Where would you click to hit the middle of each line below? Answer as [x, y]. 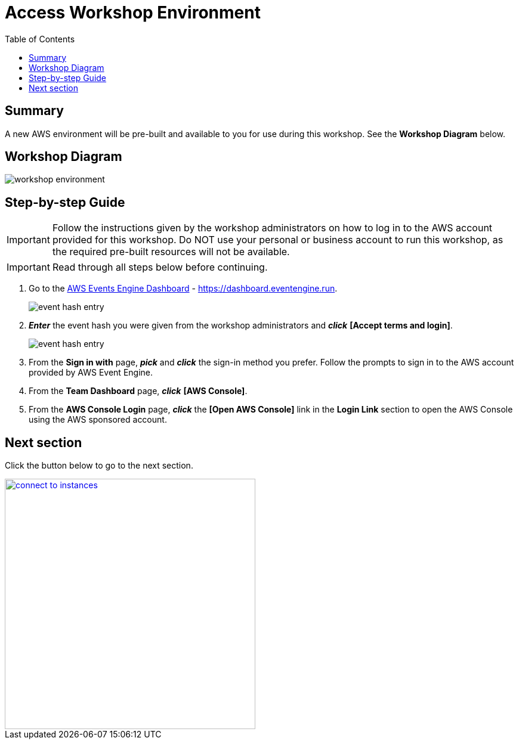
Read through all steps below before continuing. [160, 267]
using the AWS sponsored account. [98, 420]
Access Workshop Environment [133, 13]
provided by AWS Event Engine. [91, 373]
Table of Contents [40, 39]
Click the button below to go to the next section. [99, 466]
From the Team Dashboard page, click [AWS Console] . [138, 391]
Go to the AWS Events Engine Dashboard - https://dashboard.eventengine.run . [183, 289]
